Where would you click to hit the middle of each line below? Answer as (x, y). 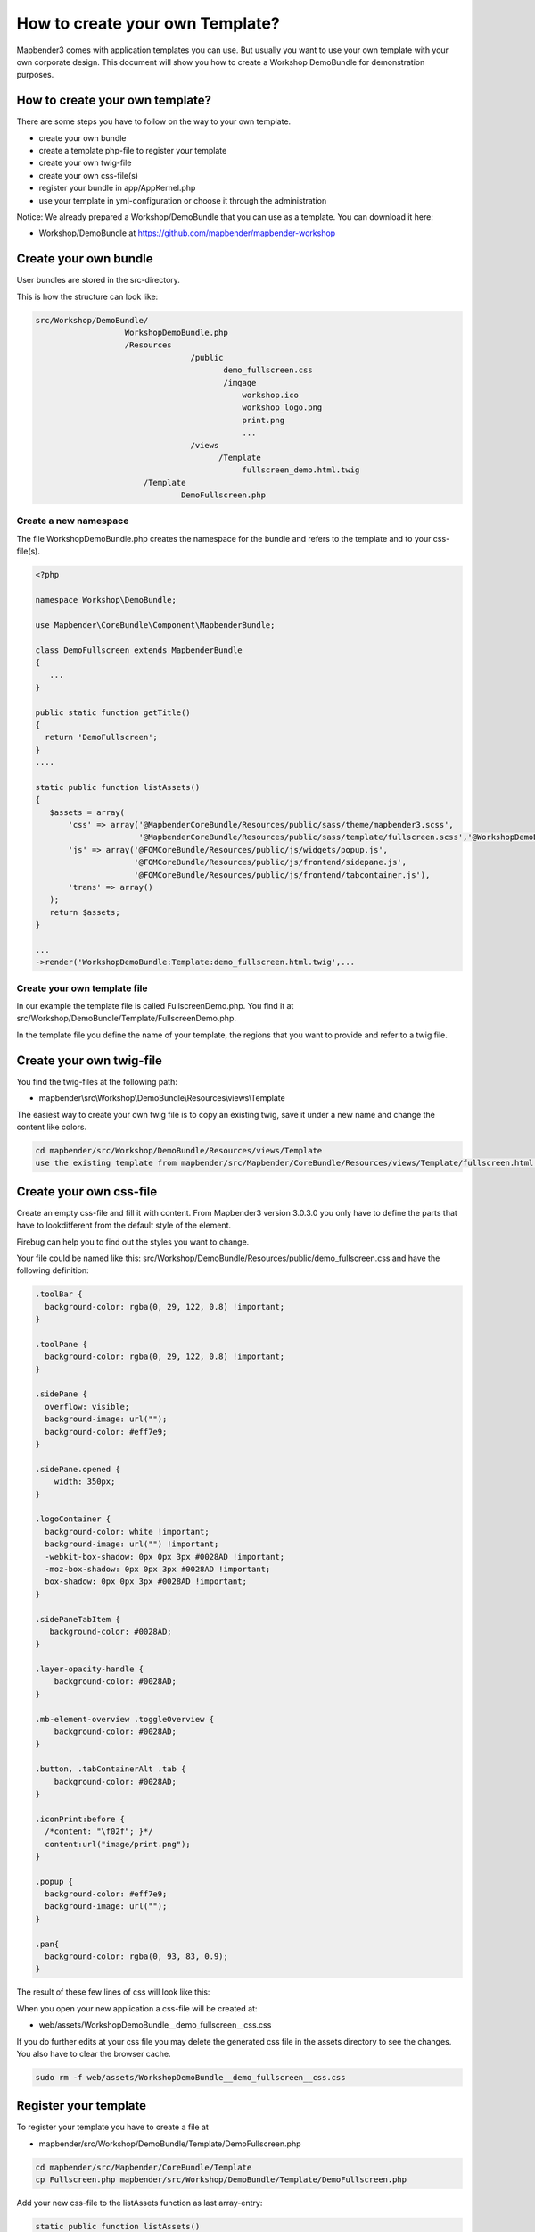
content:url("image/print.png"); (118, 1844)
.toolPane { (62, 1344)
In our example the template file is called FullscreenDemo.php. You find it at (155, 1006)
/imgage (240, 383)
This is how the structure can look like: (87, 296)
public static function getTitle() (113, 712)
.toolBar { (59, 1294)
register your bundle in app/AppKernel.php (117, 188)
